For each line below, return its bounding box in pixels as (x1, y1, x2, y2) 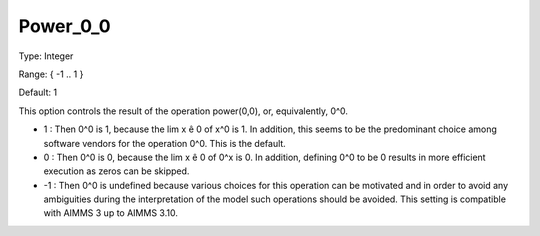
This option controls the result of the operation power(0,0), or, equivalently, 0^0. (18, 105, 349, 117)
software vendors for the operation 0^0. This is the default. (43, 137, 287, 149)
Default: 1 (18, 86, 58, 99)
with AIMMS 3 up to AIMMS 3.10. (43, 207, 179, 219)
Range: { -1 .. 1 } (18, 68, 84, 80)
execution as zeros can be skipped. (43, 165, 190, 177)
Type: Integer (18, 50, 74, 62)
